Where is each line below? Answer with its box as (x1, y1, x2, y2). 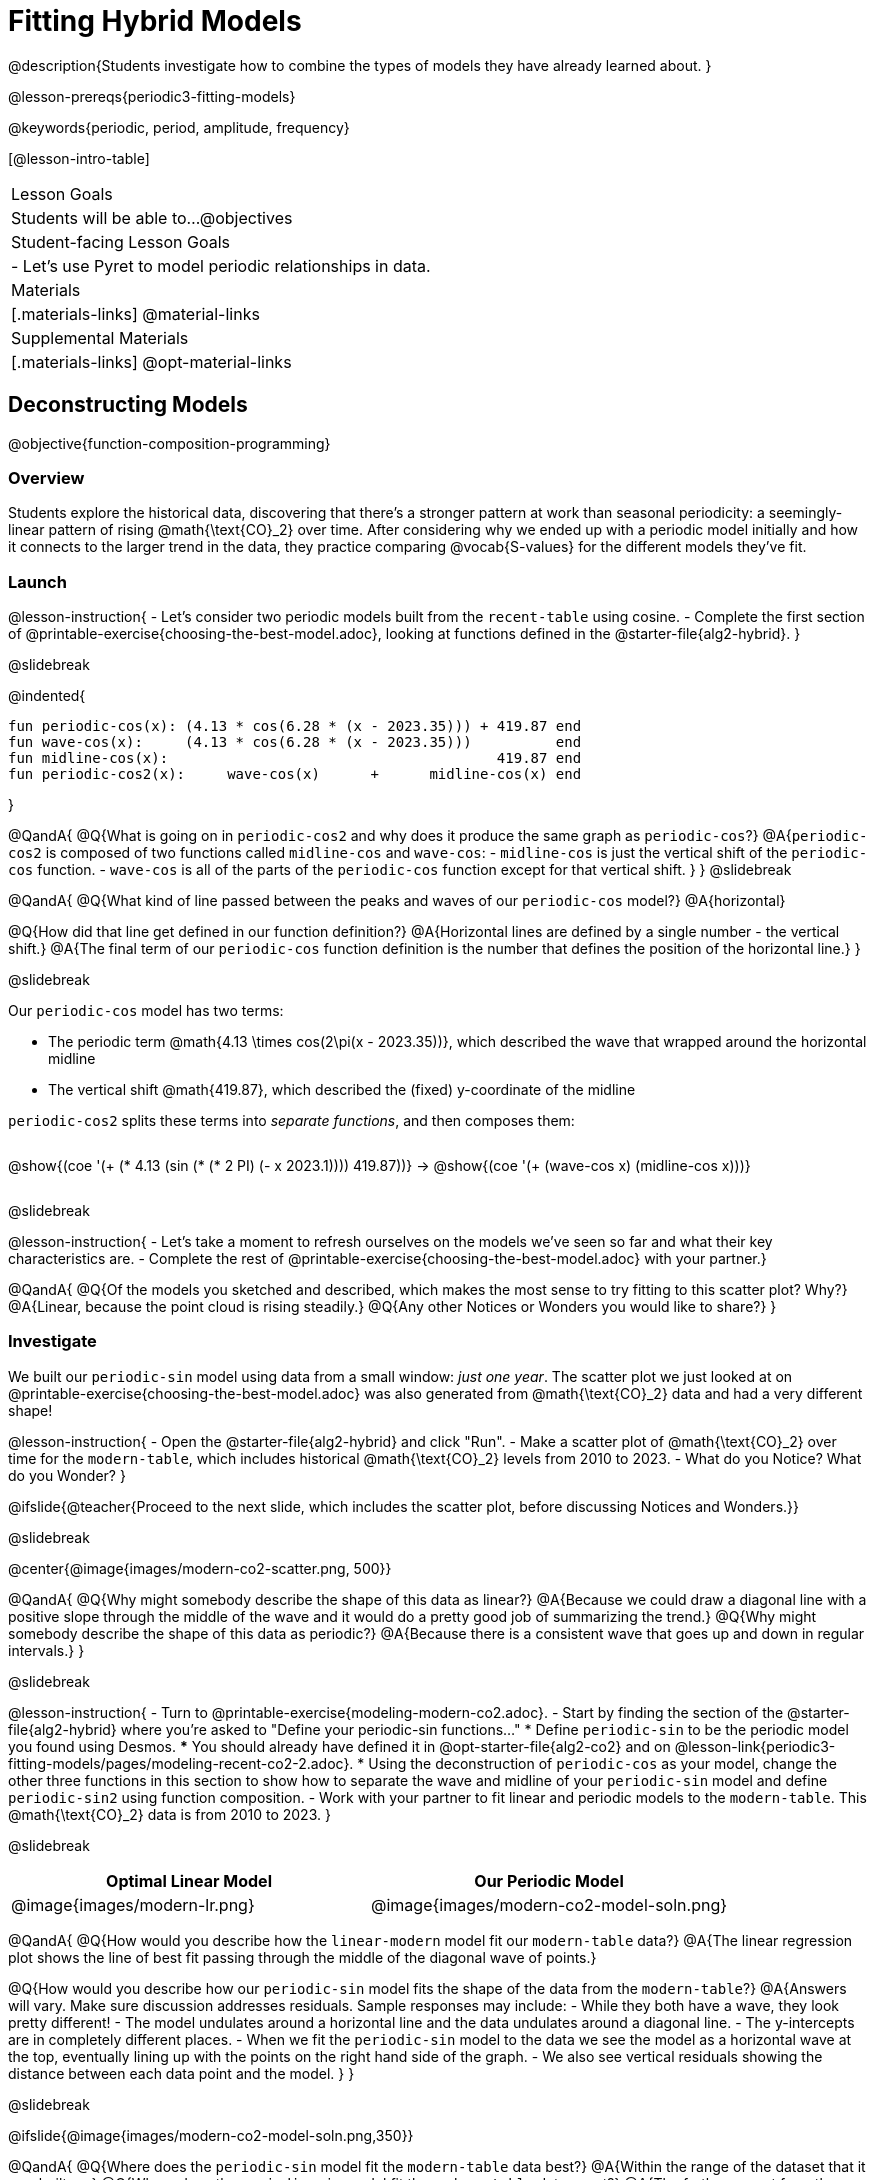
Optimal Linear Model (106, 1870, 272, 1891)
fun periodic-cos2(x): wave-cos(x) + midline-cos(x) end (8, 766, 582, 783)
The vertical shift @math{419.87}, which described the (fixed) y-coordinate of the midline (48, 1081, 636, 1099)
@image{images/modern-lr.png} (11, 1894, 255, 1915)
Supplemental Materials (11, 327, 189, 348)
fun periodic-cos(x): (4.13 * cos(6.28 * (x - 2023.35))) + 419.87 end (8, 718, 582, 735)
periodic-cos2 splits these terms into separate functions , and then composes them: (8, 1112, 575, 1130)
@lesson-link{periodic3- (674, 1737, 836, 1755)
